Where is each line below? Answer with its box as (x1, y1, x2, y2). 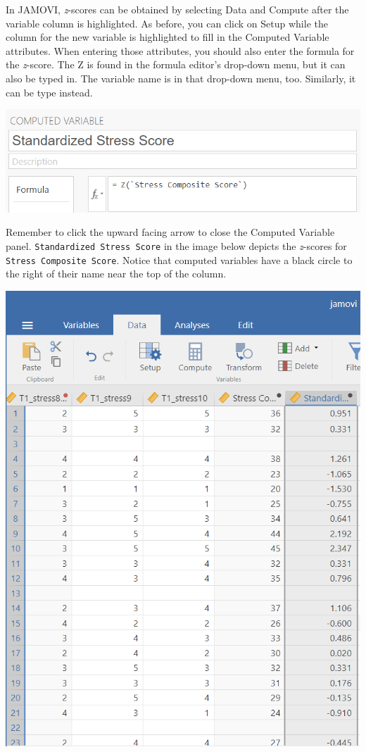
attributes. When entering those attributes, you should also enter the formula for (6, 43, 355, 58)
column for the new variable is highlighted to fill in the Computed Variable (6, 30, 329, 44)
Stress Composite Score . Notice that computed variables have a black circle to (6, 252, 353, 267)
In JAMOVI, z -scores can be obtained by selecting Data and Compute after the (6, 2, 349, 16)
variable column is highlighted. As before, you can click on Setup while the (6, 15, 328, 30)
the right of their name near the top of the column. (6, 266, 227, 281)
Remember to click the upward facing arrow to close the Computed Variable (6, 225, 335, 239)
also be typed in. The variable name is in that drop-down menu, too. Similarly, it (6, 70, 356, 85)
